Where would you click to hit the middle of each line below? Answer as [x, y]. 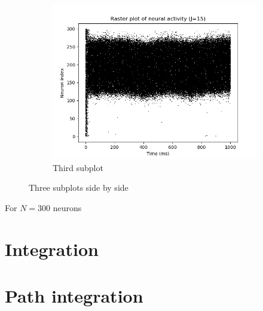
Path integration [74, 295]
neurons [67, 207]
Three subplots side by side [79, 187]
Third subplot [78, 167]
